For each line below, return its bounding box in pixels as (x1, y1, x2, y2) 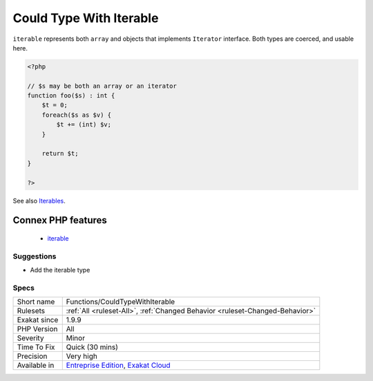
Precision (17, 351, 48, 361)
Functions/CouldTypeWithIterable (66, 297, 175, 307)
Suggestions (12, 251, 57, 261)
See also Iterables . (12, 196, 66, 205)
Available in (17, 360, 55, 370)
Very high (66, 351, 98, 361)
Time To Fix (17, 342, 55, 352)
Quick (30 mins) (66, 342, 119, 352)
